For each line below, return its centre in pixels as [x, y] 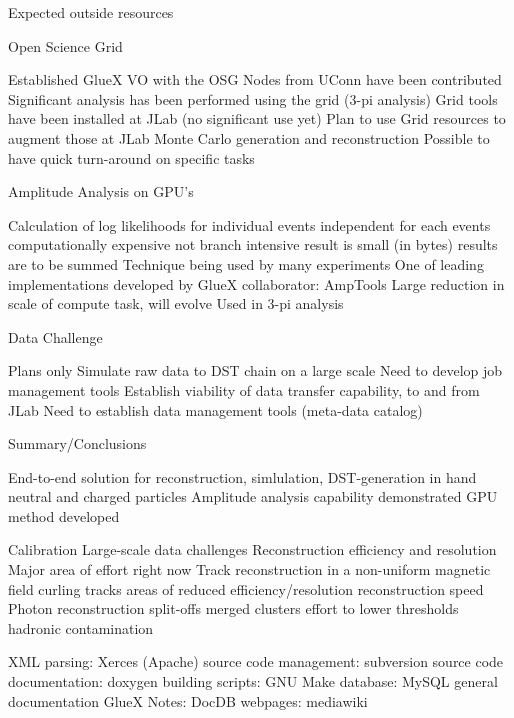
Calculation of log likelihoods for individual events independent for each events [249, 224]
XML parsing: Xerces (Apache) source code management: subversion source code [256, 661]
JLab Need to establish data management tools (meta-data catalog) [215, 409]
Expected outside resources [91, 12]
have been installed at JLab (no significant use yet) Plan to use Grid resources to [257, 118]
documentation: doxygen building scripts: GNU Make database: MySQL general [253, 681]
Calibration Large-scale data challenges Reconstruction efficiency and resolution [252, 549]
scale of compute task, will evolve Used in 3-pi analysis [176, 303]
